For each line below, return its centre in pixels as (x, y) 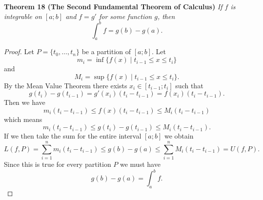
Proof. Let (19, 51)
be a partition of (106, 51)
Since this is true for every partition (58, 164)
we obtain (179, 136)
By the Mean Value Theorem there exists (66, 85)
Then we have (25, 102)
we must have (140, 164)
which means (23, 119)
